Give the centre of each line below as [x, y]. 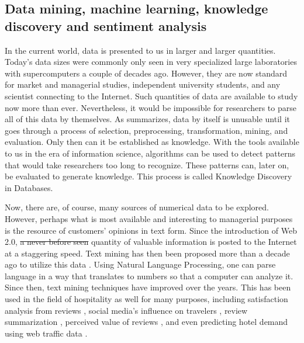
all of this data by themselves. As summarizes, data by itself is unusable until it [147, 119]
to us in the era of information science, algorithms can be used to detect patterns [150, 153]
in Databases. [29, 187]
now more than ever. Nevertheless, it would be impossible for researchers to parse [151, 107]
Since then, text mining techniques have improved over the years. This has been [148, 287]
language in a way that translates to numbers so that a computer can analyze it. [149, 276]
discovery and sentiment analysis [106, 25]
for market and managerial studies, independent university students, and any [143, 84]
